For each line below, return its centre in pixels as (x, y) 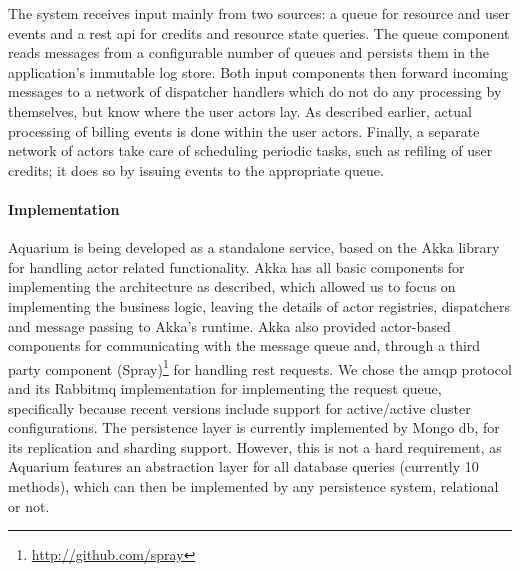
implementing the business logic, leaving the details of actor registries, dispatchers (259, 305)
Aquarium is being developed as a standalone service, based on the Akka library (254, 247)
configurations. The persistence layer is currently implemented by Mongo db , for (254, 427)
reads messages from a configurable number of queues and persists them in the (249, 52)
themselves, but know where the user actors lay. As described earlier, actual (240, 110)
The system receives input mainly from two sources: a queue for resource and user (259, 13)
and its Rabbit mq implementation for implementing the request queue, (225, 387)
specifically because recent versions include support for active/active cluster (239, 407)
